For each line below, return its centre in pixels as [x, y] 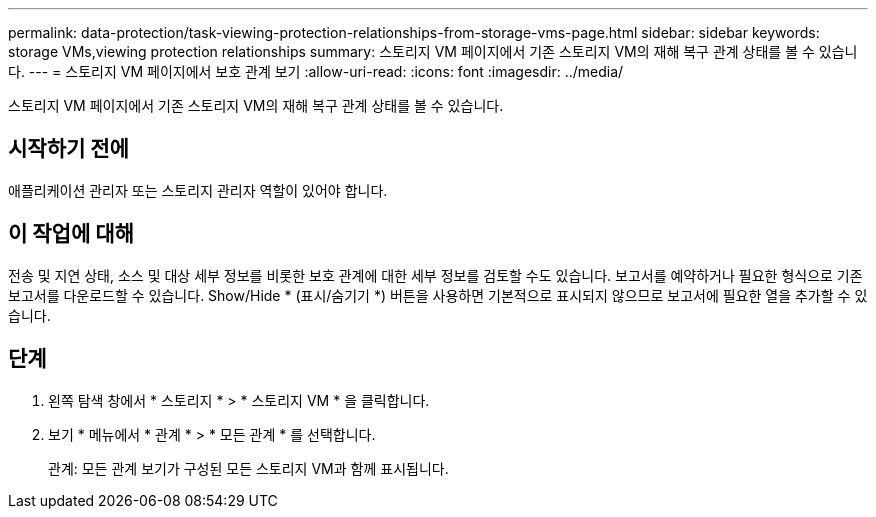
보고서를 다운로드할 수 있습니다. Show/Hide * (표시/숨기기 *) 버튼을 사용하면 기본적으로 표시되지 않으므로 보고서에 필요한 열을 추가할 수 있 [438, 295]
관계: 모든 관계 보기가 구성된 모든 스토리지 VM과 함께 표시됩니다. [248, 468]
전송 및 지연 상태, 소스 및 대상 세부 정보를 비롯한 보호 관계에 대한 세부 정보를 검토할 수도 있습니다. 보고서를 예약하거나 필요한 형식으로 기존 [435, 275]
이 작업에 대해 [71, 234]
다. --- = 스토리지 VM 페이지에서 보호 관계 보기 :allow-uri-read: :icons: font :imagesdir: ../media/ [316, 71]
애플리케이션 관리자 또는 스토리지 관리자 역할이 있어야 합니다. [198, 190]
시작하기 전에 [68, 149]
